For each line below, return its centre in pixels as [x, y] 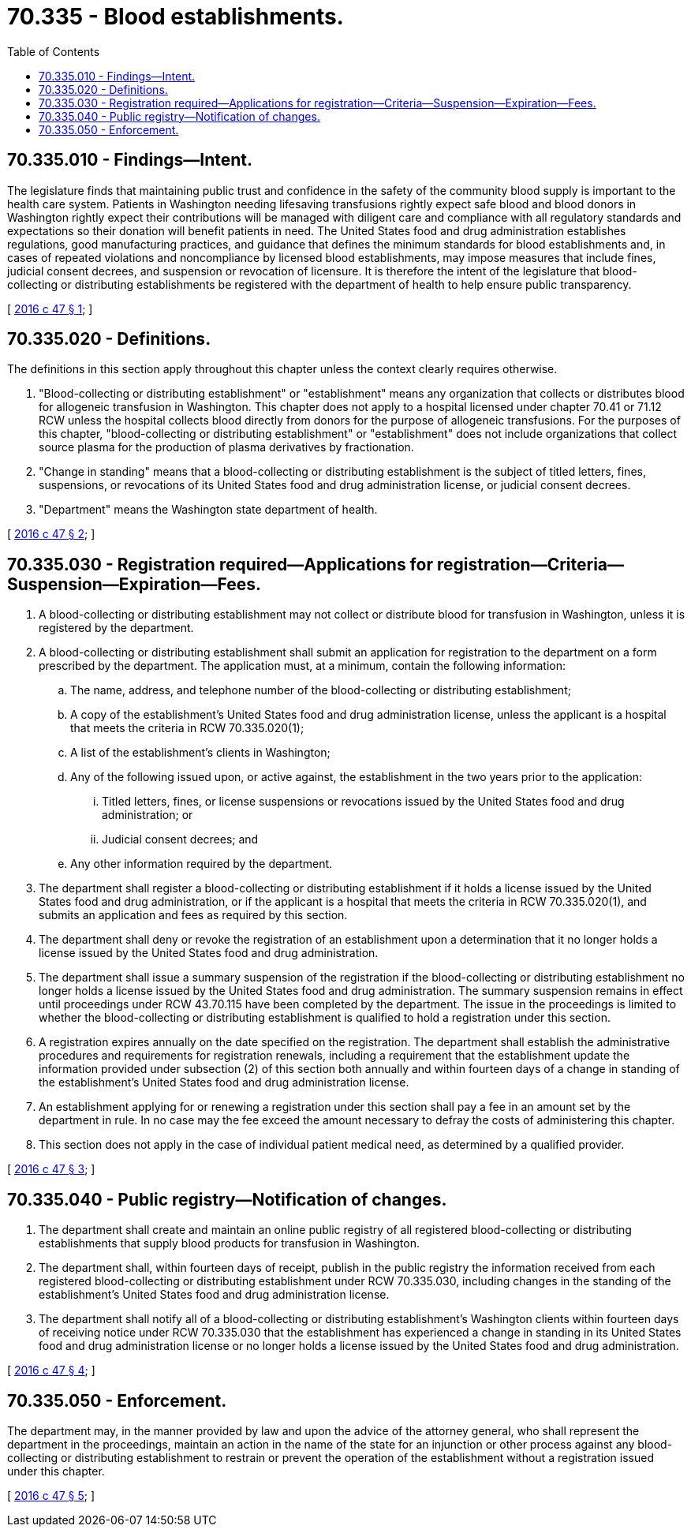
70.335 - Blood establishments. [176, 17]
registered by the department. [116, 628]
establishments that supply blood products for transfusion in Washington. [229, 1243]
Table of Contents [54, 51]
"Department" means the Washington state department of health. [208, 510]
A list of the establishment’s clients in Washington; [200, 753]
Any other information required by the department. [202, 864]
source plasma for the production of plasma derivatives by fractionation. [226, 447]
